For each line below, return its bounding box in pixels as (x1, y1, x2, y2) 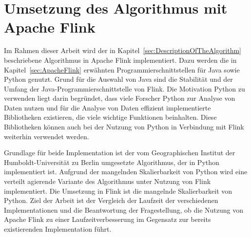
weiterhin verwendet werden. (4, 131, 89, 141)
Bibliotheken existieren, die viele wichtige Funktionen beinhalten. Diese (4, 112, 217, 122)
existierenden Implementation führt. (4, 224, 112, 234)
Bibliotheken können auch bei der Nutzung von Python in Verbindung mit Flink (4, 122, 244, 132)
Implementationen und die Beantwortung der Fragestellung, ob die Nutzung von (4, 204, 244, 215)
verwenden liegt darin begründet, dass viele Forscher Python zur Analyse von (4, 93, 235, 103)
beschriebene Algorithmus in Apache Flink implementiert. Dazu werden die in (4, 55, 237, 65)
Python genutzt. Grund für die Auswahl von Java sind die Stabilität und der (4, 74, 233, 84)
